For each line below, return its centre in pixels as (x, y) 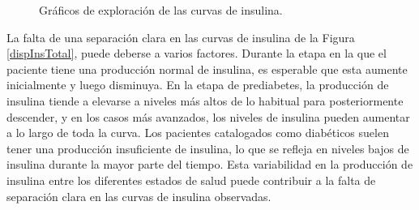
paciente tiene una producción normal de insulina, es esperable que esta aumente (207, 69)
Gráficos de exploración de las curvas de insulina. (161, 10)
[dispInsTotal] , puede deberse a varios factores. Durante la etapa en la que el (197, 53)
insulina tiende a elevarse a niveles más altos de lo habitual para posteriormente (205, 100)
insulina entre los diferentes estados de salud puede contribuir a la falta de (191, 180)
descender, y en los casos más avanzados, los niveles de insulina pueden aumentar (208, 116)
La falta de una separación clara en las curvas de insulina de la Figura (181, 37)
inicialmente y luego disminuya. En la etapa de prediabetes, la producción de (198, 85)
